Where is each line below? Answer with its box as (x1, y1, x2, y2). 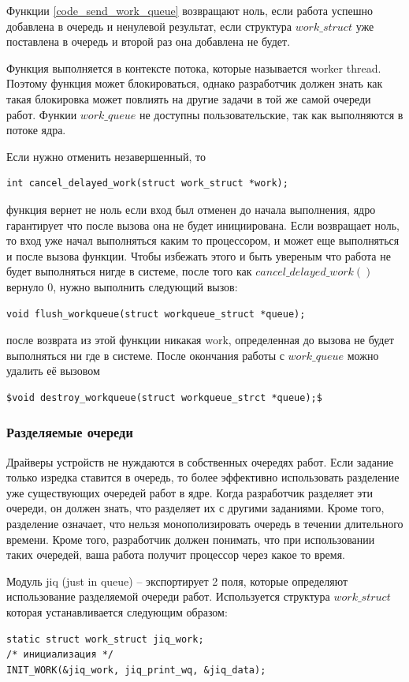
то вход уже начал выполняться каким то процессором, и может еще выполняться (6, 232, 400, 249)
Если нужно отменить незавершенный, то (6, 148, 206, 164)
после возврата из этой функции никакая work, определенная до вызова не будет (6, 332, 394, 348)
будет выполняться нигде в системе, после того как (6, 263, 252, 279)
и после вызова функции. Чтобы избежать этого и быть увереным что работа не (6, 247, 391, 264)
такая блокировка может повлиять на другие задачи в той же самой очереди (6, 90, 371, 107)
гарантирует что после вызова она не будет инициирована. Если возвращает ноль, (6, 216, 400, 233)
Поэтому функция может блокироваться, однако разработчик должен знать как (6, 75, 383, 92)
